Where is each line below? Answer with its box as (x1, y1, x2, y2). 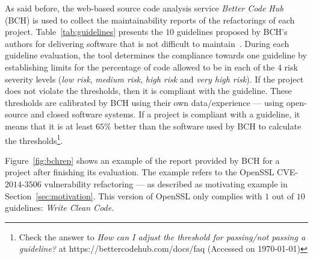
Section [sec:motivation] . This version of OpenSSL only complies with (5, 189, 262, 202)
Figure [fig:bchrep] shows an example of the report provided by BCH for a (5, 154, 280, 166)
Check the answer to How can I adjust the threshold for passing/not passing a (19, 230, 306, 243)
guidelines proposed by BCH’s (176, 25, 288, 38)
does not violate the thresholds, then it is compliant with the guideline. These (5, 84, 292, 97)
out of (271, 189, 294, 202)
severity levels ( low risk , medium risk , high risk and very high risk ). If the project (5, 72, 304, 85)
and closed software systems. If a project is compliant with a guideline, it (30, 108, 300, 120)
